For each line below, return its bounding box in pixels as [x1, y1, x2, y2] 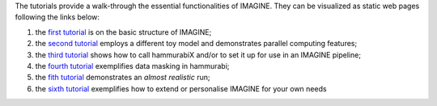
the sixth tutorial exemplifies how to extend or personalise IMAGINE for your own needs [35, 83, 327, 93]
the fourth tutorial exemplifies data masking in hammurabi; [35, 61, 230, 70]
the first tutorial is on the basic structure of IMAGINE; [35, 27, 212, 36]
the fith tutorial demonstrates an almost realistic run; [35, 73, 210, 83]
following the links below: [15, 12, 100, 22]
